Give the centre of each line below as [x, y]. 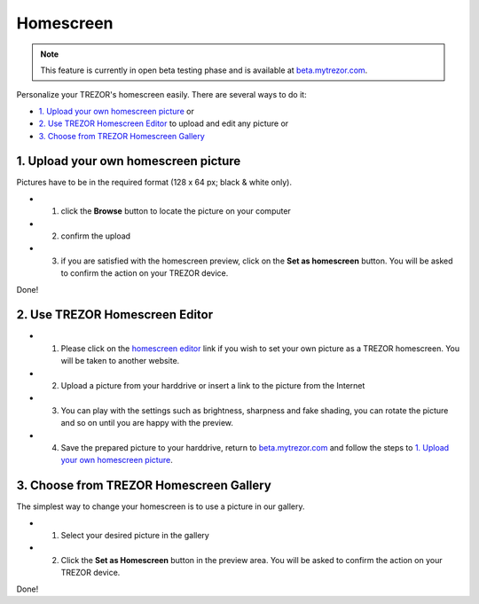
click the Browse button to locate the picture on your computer [176, 211]
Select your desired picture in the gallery [135, 536]
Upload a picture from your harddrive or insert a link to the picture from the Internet [213, 385]
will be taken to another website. [120, 361]
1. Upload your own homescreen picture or [116, 111]
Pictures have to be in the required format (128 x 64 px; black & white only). [154, 183]
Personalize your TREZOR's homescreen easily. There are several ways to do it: [161, 95]
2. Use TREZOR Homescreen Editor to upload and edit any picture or [164, 123]
